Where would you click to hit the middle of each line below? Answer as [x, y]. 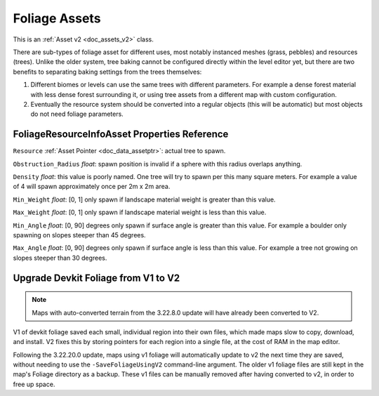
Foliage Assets [57, 18]
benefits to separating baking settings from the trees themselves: [107, 72]
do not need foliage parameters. [77, 114]
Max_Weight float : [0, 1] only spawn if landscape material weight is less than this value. [140, 212]
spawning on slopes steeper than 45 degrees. [80, 235]
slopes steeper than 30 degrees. [60, 258]
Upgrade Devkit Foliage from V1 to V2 [97, 278]
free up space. [34, 384]
